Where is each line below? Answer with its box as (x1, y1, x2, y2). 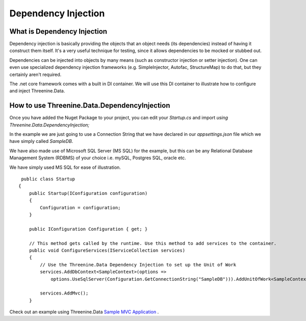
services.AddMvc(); (40, 290, 89, 296)
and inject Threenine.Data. (9, 88, 65, 94)
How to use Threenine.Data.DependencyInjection (9, 101, 170, 110)
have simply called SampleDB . (9, 138, 73, 144)
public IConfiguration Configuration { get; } (29, 226, 148, 232)
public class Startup (21, 176, 75, 182)
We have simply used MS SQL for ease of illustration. (9, 164, 121, 170)
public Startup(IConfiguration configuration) (29, 190, 148, 196)
